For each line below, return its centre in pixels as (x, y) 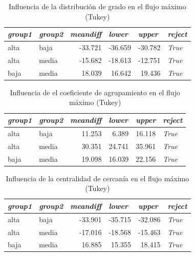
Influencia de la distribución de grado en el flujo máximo (97, 6)
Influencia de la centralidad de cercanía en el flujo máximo (97, 178)
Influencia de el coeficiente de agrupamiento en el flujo (95, 92)
